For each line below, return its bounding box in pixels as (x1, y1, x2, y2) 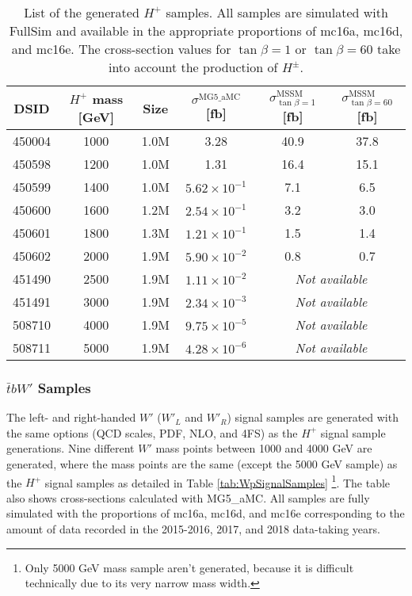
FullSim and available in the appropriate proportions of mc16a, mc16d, (9, 21, 403, 40)
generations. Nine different (6, 440, 135, 457)
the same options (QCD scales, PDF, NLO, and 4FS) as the (6, 424, 298, 441)
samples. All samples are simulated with (166, 3, 388, 21)
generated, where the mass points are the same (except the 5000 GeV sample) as (6, 456, 398, 472)
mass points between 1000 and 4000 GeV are (155, 440, 372, 457)
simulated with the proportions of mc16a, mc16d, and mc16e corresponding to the (6, 505, 405, 521)
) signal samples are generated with (227, 409, 399, 426)
